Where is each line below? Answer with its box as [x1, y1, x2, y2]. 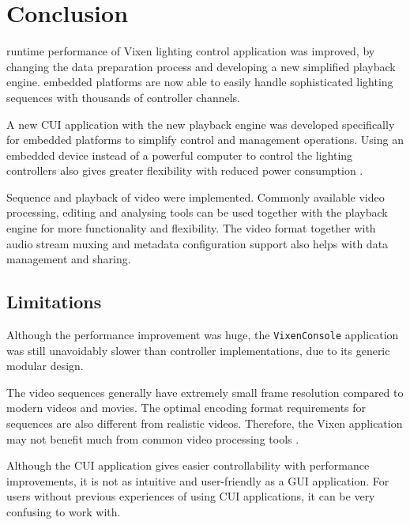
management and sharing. [6, 251, 131, 267]
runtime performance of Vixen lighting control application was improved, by [6, 43, 375, 59]
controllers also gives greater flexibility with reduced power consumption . [6, 162, 363, 179]
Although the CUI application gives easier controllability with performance [6, 457, 370, 474]
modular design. [6, 357, 84, 374]
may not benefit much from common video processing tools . [6, 430, 299, 447]
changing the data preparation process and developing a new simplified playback [6, 58, 396, 74]
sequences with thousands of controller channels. [6, 89, 241, 105]
